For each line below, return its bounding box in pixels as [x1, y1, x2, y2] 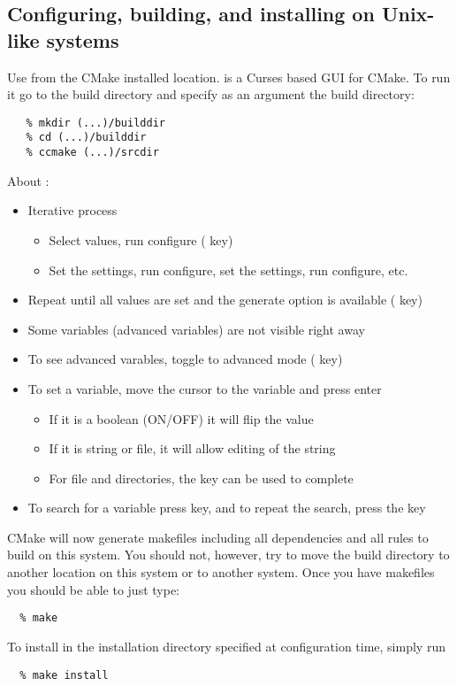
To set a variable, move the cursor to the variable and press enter [27, 379, 382, 397]
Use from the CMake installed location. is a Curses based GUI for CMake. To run [7, 67, 451, 86]
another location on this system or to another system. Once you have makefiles [7, 563, 435, 582]
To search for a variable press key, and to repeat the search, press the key [27, 498, 426, 517]
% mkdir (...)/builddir [26, 116, 165, 129]
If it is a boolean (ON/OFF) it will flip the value [49, 409, 314, 428]
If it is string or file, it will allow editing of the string [49, 439, 336, 458]
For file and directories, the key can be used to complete [49, 468, 354, 487]
